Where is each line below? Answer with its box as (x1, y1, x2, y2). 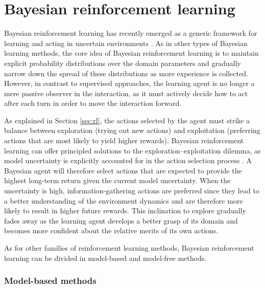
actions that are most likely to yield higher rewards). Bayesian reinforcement (4, 135, 244, 146)
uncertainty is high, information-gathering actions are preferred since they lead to (4, 185, 259, 196)
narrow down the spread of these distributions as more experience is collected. (4, 68, 248, 78)
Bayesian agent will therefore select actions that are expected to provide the (4, 165, 242, 175)
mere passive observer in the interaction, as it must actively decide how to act (4, 87, 248, 98)
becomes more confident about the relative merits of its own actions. (4, 225, 219, 236)
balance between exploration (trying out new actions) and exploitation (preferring (4, 125, 260, 136)
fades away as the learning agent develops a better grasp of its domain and (4, 215, 238, 226)
